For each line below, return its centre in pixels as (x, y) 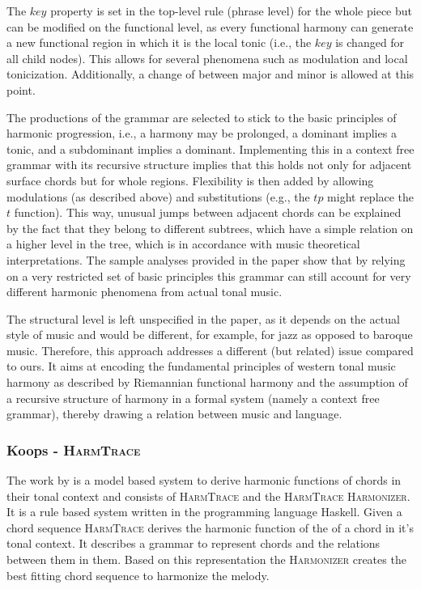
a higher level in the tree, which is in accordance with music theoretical (183, 244)
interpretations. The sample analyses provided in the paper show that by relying (206, 259)
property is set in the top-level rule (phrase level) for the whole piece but (231, 11)
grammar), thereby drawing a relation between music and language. (174, 414)
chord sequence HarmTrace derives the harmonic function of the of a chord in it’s (210, 527)
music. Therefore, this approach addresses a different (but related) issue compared (210, 350)
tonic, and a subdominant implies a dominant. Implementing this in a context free (210, 148)
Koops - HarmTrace (74, 449)
